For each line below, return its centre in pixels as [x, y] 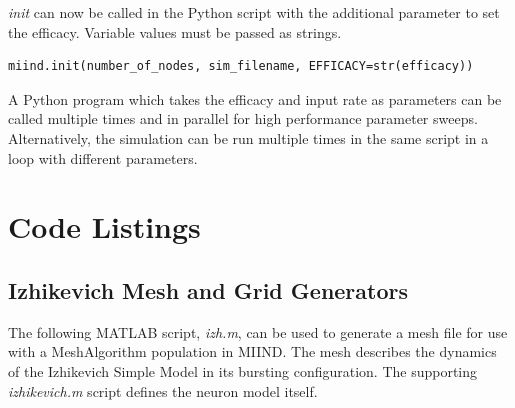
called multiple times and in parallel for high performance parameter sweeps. [243, 118]
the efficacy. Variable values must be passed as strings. [175, 31]
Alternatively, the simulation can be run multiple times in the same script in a [248, 137]
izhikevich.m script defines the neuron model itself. [163, 390]
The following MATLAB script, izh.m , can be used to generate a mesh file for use [258, 331]
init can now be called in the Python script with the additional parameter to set [254, 12]
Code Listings [104, 226]
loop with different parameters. [103, 157]
